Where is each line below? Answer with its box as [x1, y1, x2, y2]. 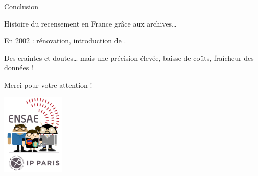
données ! [4, 62, 33, 73]
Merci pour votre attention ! [4, 79, 92, 90]
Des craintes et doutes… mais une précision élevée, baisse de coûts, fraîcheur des [4, 52, 254, 63]
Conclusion [4, 1, 38, 11]
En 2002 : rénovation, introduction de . [4, 35, 126, 46]
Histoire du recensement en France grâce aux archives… [4, 18, 177, 29]
